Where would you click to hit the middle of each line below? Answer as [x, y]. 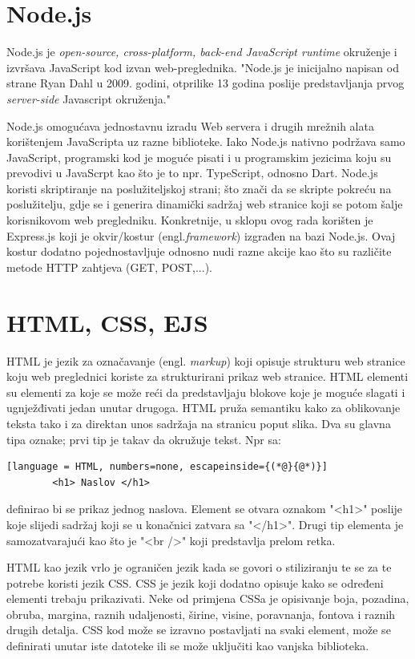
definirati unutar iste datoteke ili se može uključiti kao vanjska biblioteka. [188, 646]
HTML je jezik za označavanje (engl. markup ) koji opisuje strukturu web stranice [206, 360]
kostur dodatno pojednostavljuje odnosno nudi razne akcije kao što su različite [199, 251]
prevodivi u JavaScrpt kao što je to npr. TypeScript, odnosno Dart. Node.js [192, 173]
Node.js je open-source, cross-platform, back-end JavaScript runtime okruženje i [202, 52]
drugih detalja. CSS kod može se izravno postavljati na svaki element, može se [199, 630]
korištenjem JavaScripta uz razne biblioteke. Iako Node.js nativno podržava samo [206, 142]
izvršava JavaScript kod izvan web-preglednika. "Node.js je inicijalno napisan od [203, 67]
